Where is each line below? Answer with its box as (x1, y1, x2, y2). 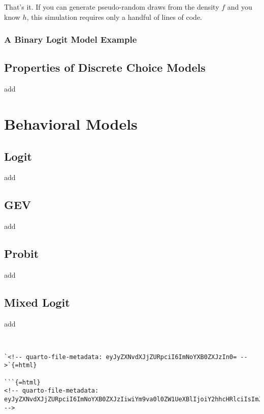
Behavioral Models (4, 113, 138, 134)
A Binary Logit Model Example (4, 33, 137, 46)
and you (227, 2, 252, 12)
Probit (4, 246, 39, 261)
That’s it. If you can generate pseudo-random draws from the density (4, 2, 219, 12)
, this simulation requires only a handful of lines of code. (26, 11, 203, 22)
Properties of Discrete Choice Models (4, 60, 206, 75)
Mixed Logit (4, 294, 70, 310)
